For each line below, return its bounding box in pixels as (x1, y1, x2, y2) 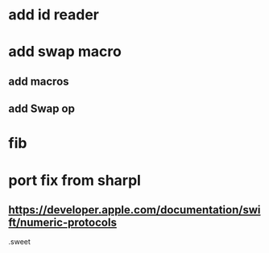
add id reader (8, 6, 99, 24)
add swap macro (8, 43, 122, 61)
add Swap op (8, 102, 75, 116)
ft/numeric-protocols (8, 215, 117, 229)
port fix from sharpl (8, 171, 141, 189)
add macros (8, 74, 70, 88)
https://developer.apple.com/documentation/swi (8, 203, 261, 217)
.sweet (8, 237, 31, 247)
